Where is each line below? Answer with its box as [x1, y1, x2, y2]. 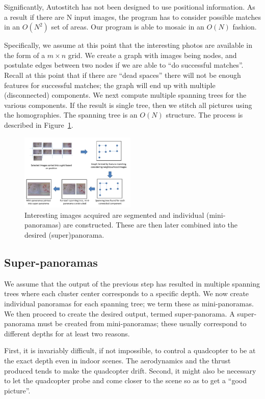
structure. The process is [166, 109, 243, 120]
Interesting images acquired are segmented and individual [24, 209, 204, 220]
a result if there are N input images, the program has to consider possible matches [4, 11, 261, 22]
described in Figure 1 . [4, 119, 73, 130]
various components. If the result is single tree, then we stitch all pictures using [4, 99, 252, 110]
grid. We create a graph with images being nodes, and [68, 49, 237, 60]
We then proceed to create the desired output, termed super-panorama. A [4, 308, 235, 319]
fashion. [232, 21, 257, 32]
